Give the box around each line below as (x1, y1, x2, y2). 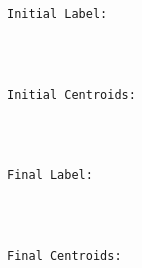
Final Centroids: (7, 249, 122, 264)
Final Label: (7, 168, 93, 183)
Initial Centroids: (7, 87, 136, 102)
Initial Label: (7, 6, 108, 21)
